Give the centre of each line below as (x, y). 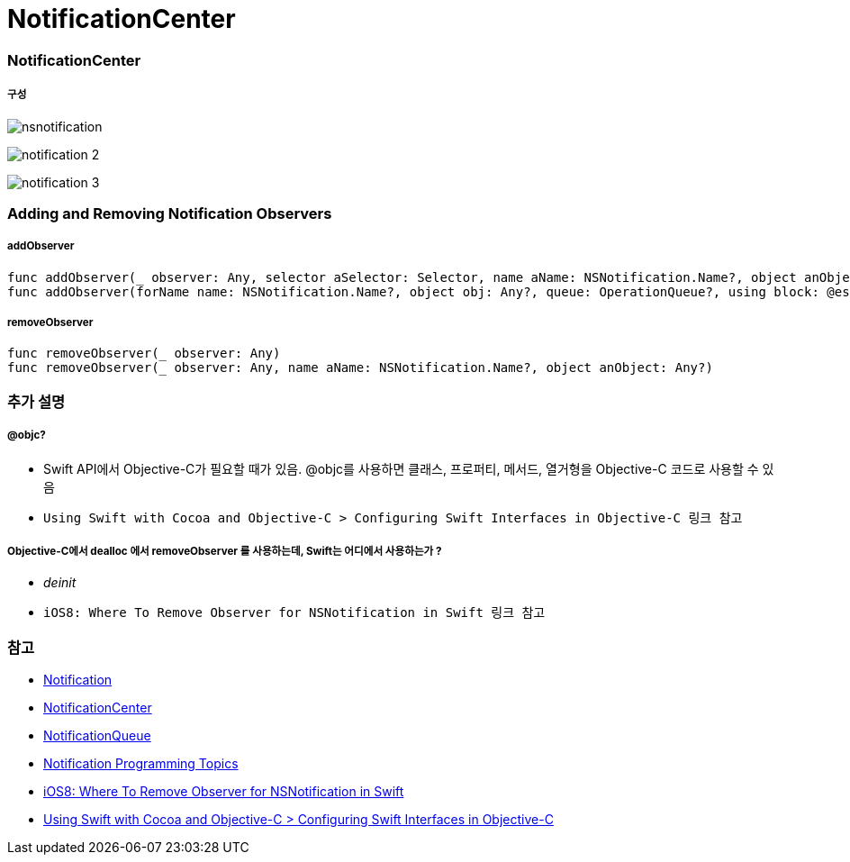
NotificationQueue (97, 736)
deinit (60, 583)
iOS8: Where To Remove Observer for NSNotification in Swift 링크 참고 (294, 613)
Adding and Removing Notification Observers (170, 213)
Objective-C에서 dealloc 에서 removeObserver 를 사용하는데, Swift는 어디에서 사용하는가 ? (225, 552)
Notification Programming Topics (141, 764)
